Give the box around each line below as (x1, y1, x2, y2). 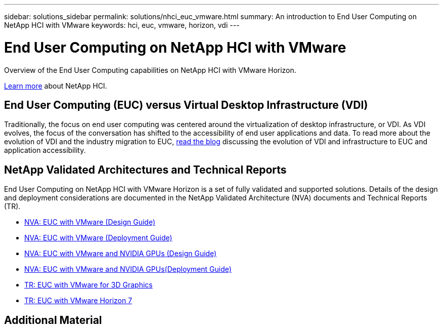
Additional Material (4, 313, 102, 326)
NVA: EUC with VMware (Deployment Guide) (24, 233, 172, 242)
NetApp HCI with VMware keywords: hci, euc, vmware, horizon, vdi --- (4, 21, 240, 29)
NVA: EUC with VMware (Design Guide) (24, 218, 156, 227)
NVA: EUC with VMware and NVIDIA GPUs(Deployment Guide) (24, 265, 232, 274)
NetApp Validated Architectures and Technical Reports (4, 163, 287, 176)
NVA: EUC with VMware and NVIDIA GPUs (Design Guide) (24, 249, 217, 258)
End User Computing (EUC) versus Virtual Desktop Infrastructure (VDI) (4, 98, 368, 111)
